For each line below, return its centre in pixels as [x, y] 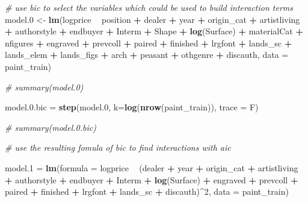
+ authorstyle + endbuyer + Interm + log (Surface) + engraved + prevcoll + [152, 179]
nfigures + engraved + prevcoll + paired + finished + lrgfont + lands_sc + [149, 43]
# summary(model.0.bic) [51, 127]
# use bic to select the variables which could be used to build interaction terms [149, 7]
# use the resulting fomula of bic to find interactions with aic [118, 147]
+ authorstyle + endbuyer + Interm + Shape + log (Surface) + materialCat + [154, 31]
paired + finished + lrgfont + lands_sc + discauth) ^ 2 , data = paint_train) [147, 191]
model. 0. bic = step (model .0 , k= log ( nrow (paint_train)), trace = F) [132, 107]
